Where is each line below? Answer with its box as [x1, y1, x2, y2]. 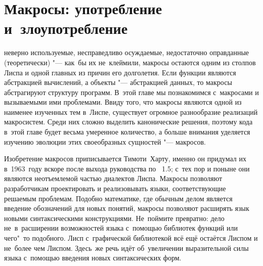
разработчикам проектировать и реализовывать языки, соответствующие [4, 183, 226, 194]
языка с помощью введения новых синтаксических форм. [4, 252, 182, 263]
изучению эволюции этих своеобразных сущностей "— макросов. [4, 136, 206, 147]
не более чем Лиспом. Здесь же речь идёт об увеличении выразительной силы [4, 242, 249, 253]
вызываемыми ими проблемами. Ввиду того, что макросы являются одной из [4, 97, 242, 107]
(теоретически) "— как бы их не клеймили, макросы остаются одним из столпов [4, 57, 256, 67]
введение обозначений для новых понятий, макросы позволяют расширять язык [4, 203, 249, 213]
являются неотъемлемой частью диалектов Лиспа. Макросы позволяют [4, 173, 223, 184]
